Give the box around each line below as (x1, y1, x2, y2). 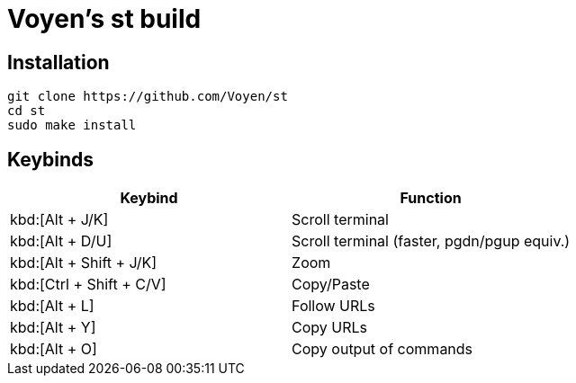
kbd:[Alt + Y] (10, 318, 96, 337)
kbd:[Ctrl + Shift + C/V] (10, 275, 166, 294)
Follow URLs (292, 297, 375, 316)
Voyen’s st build (7, 4, 202, 34)
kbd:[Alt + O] (10, 340, 97, 359)
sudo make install (7, 118, 137, 133)
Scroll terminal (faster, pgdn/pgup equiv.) (292, 232, 571, 251)
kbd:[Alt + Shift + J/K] (10, 254, 157, 272)
